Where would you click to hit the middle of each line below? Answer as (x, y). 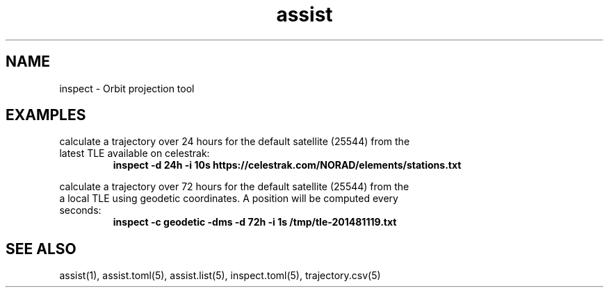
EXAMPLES (46, 115)
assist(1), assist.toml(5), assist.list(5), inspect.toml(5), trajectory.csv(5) (220, 276)
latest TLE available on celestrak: (135, 153)
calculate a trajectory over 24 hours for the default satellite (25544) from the (235, 142)
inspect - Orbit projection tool (127, 88)
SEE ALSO (41, 249)
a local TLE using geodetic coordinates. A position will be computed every (229, 199)
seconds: (80, 210)
